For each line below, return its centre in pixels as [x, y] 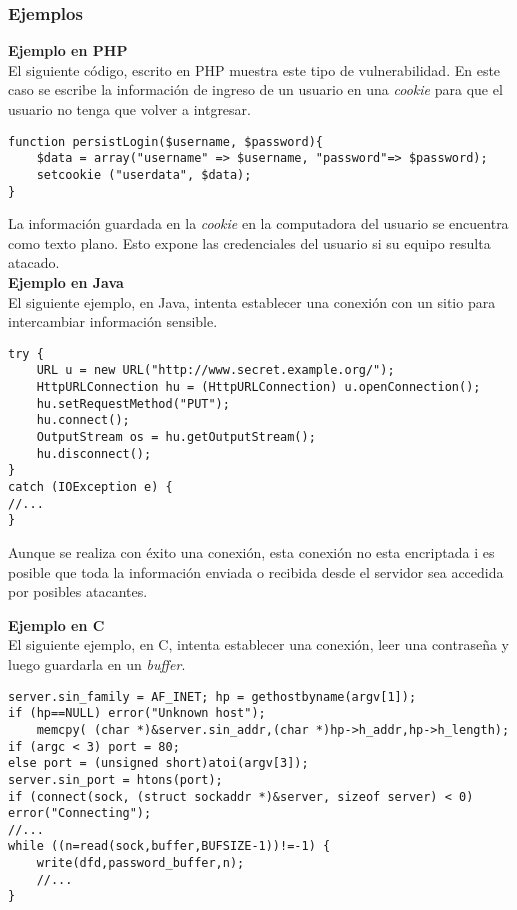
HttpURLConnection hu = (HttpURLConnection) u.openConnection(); [258, 387]
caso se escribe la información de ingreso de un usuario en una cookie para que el [255, 89]
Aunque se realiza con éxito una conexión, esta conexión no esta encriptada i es [251, 552]
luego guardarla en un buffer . [97, 663]
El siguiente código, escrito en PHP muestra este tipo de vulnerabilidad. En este [254, 69]
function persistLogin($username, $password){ [165, 141]
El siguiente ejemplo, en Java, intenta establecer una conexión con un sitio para [252, 301]
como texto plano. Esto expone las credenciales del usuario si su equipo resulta [249, 242]
